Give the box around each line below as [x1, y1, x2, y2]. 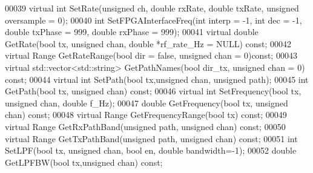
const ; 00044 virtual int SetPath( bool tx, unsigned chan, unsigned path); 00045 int [5, 73, 309, 85]
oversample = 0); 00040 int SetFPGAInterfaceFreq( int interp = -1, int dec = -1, [5, 13, 302, 26]
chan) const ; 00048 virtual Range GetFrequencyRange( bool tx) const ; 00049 [5, 108, 287, 121]
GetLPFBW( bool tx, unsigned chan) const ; [5, 155, 163, 168]
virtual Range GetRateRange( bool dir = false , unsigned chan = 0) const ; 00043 [5, 49, 297, 62]
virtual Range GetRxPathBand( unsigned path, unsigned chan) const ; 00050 [5, 120, 286, 132]
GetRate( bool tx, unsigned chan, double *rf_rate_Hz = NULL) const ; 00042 [5, 37, 292, 50]
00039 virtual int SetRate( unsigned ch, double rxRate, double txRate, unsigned [5, 2, 299, 14]
